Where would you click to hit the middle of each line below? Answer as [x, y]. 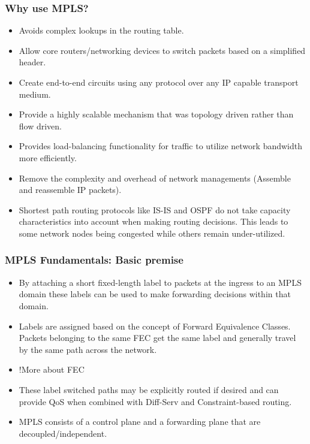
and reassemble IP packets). [70, 190]
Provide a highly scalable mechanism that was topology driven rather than [156, 114]
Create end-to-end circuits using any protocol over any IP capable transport [159, 82]
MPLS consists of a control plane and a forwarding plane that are [140, 422]
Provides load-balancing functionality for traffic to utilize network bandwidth [161, 146]
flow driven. [40, 126]
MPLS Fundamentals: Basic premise [94, 260]
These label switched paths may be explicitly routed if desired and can [149, 389]
